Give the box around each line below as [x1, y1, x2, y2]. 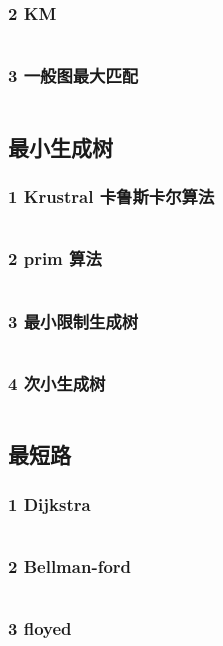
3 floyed [8, 616, 72, 641]
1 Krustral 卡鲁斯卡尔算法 [8, 184, 215, 209]
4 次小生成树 [8, 370, 106, 395]
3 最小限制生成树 [8, 308, 139, 333]
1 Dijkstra [8, 491, 91, 516]
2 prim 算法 [8, 246, 102, 271]
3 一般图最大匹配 [8, 63, 139, 88]
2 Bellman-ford [8, 554, 132, 579]
